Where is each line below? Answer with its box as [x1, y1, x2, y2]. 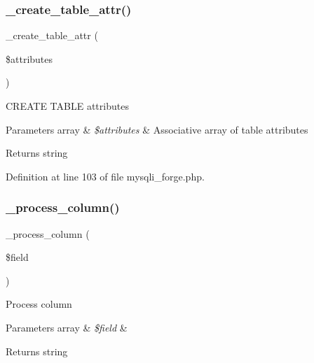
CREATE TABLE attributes [6, 99, 129, 113]
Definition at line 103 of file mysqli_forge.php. [6, 169, 205, 183]
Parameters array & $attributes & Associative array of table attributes [6, 122, 308, 136]
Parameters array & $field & [6, 320, 128, 334]
